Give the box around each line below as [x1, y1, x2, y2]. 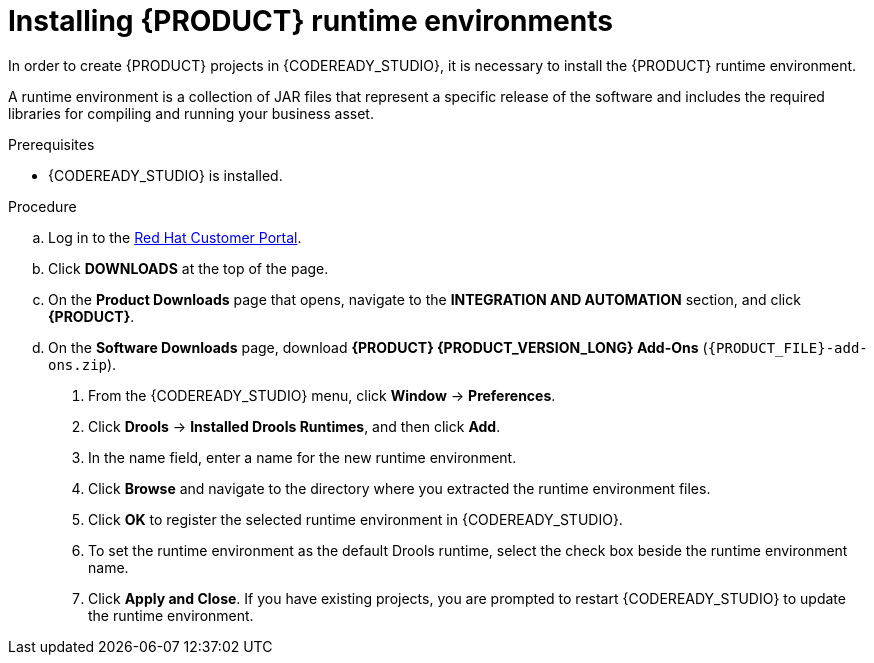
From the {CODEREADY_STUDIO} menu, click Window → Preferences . [88, 386, 556, 404]
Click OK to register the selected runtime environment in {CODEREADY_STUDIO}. [88, 510, 623, 528]
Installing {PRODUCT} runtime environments [8, 4, 613, 38]
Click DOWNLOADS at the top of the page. [48, 259, 329, 277]
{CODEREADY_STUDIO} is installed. [48, 166, 283, 184]
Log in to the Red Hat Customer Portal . [48, 228, 302, 246]
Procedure [8, 197, 77, 215]
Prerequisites [8, 135, 95, 153]
